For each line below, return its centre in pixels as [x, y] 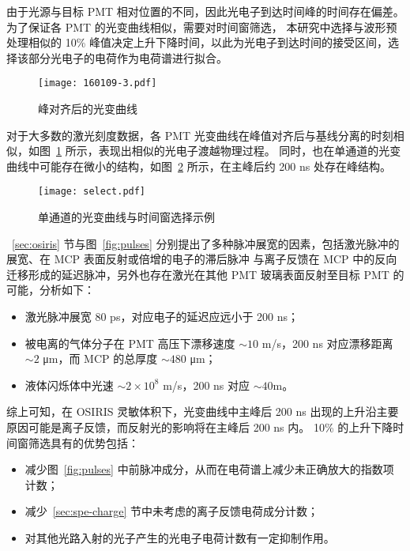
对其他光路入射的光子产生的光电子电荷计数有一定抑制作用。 [180, 537]
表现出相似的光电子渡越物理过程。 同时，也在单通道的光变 [250, 151]
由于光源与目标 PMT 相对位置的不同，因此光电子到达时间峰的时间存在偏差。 [205, 11]
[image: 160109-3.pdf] [98, 83]
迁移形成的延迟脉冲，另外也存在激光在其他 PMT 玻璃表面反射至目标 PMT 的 [205, 274]
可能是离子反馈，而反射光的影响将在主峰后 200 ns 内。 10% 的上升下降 [211, 427]
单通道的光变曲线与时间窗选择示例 [126, 217]
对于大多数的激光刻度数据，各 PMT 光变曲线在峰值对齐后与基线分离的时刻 [200, 135]
